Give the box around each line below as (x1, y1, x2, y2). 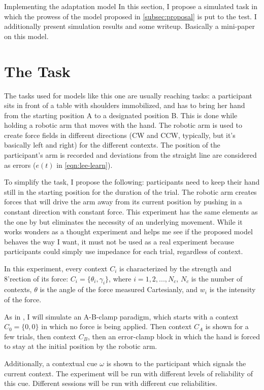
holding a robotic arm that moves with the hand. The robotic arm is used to (4, 120, 242, 130)
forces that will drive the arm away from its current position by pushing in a (4, 196, 242, 207)
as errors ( (4, 159, 36, 170)
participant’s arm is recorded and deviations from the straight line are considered (4, 150, 257, 160)
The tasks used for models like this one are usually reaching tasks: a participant (4, 90, 252, 100)
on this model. (4, 30, 49, 41)
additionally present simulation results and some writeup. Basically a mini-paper (4, 21, 255, 31)
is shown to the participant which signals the (106, 358, 246, 368)
